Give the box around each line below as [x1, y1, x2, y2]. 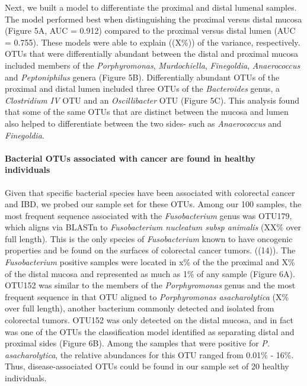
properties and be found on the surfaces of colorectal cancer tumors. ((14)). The [5, 244, 296, 256]
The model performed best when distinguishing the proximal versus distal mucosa [5, 12, 302, 25]
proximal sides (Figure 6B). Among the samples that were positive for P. [5, 337, 270, 349]
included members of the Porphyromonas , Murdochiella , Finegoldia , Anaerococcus [5, 59, 300, 71]
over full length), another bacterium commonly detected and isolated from [5, 302, 274, 314]
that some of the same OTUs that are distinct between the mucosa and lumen [5, 105, 289, 118]
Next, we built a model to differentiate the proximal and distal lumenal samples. [5, 1, 297, 13]
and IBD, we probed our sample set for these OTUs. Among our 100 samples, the [5, 198, 302, 210]
